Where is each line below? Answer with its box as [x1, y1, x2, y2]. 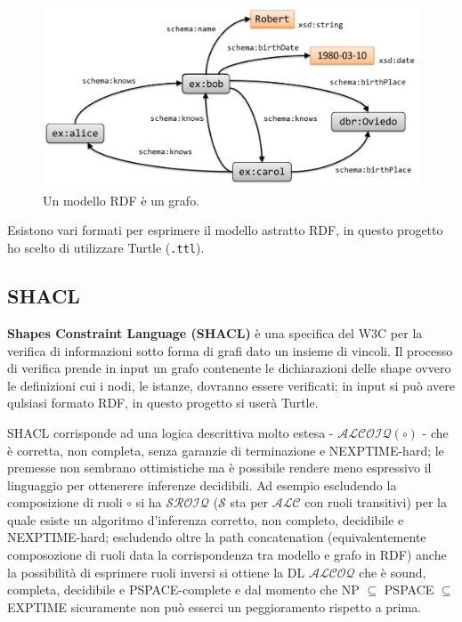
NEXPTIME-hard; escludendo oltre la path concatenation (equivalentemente [7, 528, 426, 546]
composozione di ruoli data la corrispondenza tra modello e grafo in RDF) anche [7, 545, 447, 564]
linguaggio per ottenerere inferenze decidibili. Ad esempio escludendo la [7, 475, 397, 494]
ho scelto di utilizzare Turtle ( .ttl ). [7, 238, 205, 257]
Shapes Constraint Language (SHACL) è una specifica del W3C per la [7, 323, 423, 342]
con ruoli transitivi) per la [304, 493, 447, 512]
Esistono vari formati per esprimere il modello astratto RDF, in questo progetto [7, 221, 443, 239]
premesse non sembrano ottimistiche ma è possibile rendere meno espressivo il [7, 458, 432, 477]
